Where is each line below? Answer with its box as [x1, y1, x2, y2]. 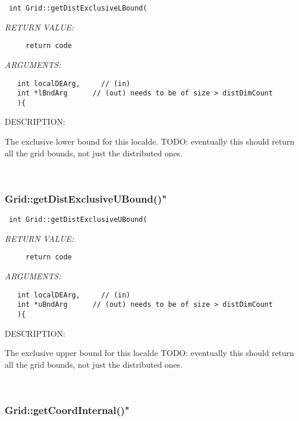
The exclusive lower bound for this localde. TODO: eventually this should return [5, 135, 294, 148]
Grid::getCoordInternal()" [5, 402, 130, 417]
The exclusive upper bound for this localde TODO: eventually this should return [5, 347, 294, 359]
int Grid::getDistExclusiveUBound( [9, 215, 147, 224]
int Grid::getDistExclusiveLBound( [9, 4, 147, 12]
